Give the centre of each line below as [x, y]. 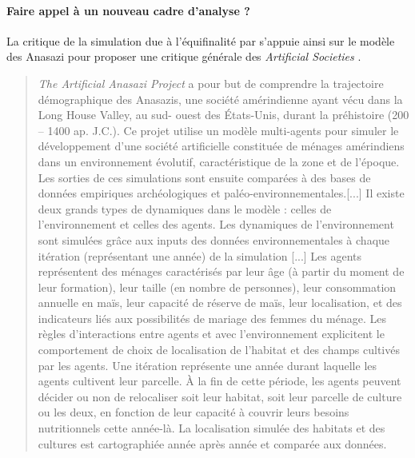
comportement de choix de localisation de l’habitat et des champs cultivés [219, 350]
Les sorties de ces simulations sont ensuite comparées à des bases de [204, 177]
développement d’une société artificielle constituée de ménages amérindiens [221, 146]
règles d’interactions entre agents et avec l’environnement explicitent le [211, 334]
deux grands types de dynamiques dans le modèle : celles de [185, 208]
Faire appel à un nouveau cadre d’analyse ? [128, 10]
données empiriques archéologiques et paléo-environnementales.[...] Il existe [221, 193]
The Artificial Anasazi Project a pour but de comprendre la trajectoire [211, 83]
